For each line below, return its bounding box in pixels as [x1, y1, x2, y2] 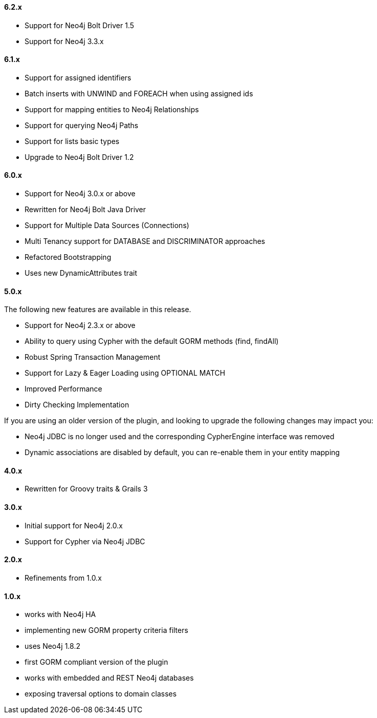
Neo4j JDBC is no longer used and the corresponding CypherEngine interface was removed [25, 432, 335, 441]
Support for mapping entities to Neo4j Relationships [25, 105, 199, 114]
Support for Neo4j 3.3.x [25, 36, 104, 46]
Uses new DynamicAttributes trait [25, 269, 137, 278]
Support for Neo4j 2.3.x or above [25, 321, 136, 330]
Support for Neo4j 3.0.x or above [25, 189, 136, 198]
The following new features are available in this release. [4, 305, 191, 314]
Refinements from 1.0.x [25, 573, 102, 582]
